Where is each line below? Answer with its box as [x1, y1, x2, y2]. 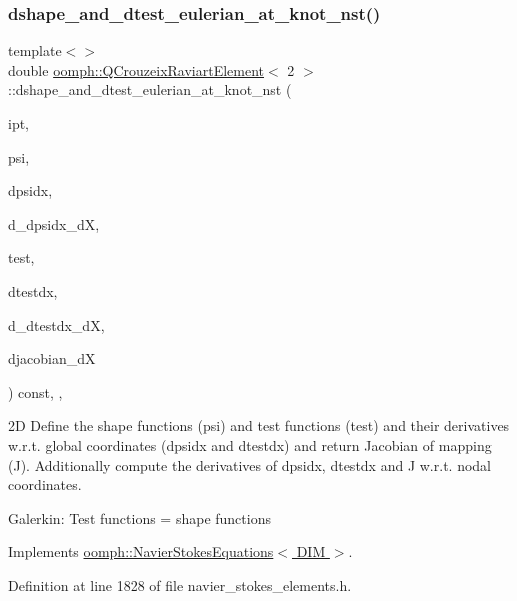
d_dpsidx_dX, [8, 213, 100, 234]
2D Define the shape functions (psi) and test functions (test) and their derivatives [8, 415, 510, 436]
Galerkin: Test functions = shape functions [8, 507, 271, 528]
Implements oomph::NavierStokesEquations [8, 541, 274, 562]
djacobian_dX [8, 348, 96, 369]
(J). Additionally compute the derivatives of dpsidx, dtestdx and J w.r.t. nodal [8, 454, 491, 475]
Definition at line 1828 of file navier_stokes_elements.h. [8, 574, 352, 595]
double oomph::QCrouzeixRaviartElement [8, 59, 265, 80]
